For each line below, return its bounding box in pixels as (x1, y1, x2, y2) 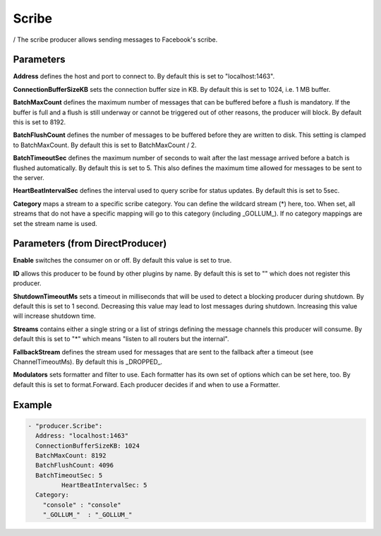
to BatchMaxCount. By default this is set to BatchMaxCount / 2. (13, 141, 197, 149)
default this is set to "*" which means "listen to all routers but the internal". (13, 335, 229, 343)
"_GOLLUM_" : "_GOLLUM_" (42, 511, 133, 519)
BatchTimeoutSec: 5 (35, 471, 103, 480)
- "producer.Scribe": (28, 422, 103, 430)
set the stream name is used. (13, 219, 98, 227)
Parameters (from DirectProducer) (13, 237, 167, 250)
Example (13, 399, 52, 411)
